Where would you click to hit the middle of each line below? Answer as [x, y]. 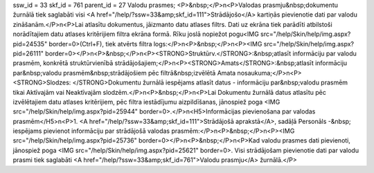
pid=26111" [28, 53]
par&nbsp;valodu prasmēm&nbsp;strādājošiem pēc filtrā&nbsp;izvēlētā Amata [124, 73]
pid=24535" [30, 44]
